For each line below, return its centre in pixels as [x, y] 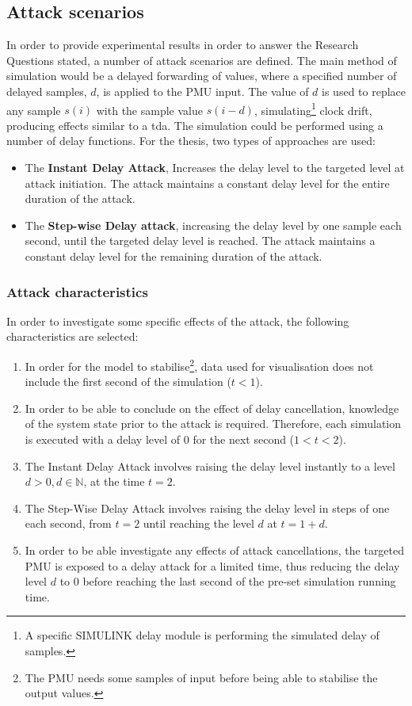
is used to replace [364, 91]
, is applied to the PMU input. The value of [202, 91]
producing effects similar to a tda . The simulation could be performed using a [195, 125]
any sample [34, 110]
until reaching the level [198, 523]
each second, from [68, 523]
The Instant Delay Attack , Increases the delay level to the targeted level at [215, 168]
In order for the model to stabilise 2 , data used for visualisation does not [199, 364]
